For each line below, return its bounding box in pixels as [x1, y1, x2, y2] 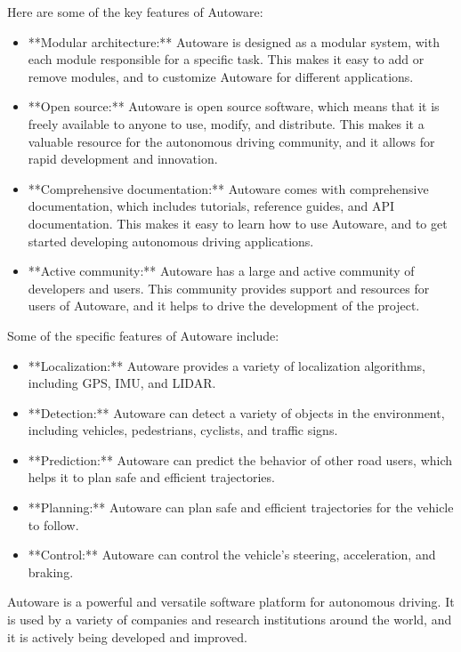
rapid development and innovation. [28, 149, 218, 168]
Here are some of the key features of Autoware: [7, 3, 263, 20]
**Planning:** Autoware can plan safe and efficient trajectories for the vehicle [28, 498, 454, 517]
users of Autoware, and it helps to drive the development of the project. [28, 296, 420, 315]
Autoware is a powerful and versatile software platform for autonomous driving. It [7, 592, 455, 611]
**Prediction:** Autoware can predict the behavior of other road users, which [28, 450, 453, 469]
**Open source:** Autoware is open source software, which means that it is [28, 97, 440, 116]
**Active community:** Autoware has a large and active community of [28, 262, 415, 280]
